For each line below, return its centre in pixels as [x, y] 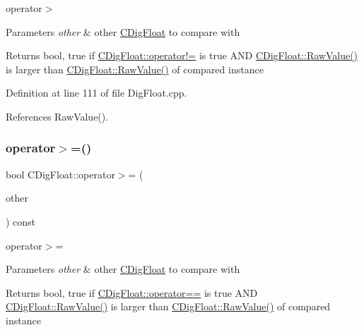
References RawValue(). [57, 116]
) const [21, 221]
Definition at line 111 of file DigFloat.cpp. [96, 93]
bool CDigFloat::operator [60, 174]
